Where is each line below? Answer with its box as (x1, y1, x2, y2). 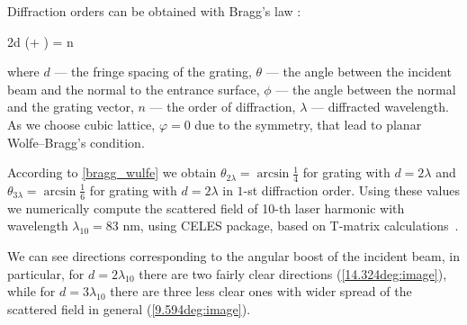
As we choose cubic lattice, (7, 114, 156, 133)
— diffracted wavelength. (311, 97, 449, 116)
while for (7, 282, 56, 301)
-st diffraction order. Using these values (243, 180, 460, 199)
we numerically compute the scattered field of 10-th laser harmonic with (7, 198, 405, 217)
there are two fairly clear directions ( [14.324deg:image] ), (139, 264, 447, 283)
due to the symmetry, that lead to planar (194, 114, 422, 133)
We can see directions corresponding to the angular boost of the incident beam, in (7, 247, 460, 265)
